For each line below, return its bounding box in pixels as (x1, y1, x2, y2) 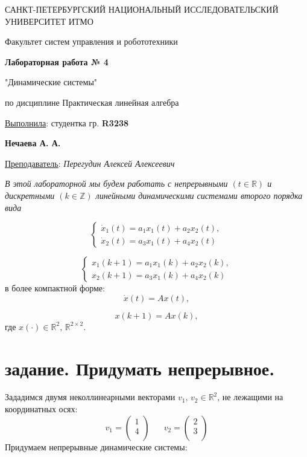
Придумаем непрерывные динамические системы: (5, 440, 188, 453)
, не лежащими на (217, 391, 283, 403)
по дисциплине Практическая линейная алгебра (5, 96, 179, 108)
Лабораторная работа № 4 (5, 55, 109, 68)
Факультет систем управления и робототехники (5, 35, 178, 48)
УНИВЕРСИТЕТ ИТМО (5, 15, 93, 27)
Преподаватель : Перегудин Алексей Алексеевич (5, 157, 175, 169)
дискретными (5, 189, 55, 201)
